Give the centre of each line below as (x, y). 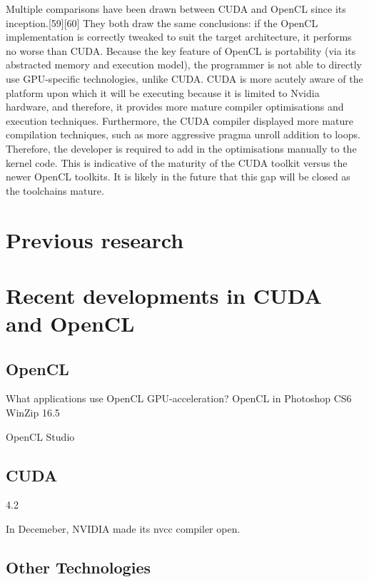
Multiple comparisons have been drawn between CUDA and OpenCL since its (176, 9)
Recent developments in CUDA (164, 295)
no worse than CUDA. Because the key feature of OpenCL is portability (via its (181, 50)
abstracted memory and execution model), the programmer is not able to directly (184, 65)
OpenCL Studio (40, 436)
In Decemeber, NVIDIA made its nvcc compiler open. (123, 529)
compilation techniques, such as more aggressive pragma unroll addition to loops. (183, 134)
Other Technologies (78, 567)
